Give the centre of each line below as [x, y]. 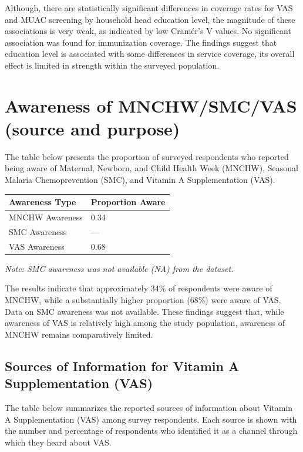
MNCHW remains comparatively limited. [79, 334]
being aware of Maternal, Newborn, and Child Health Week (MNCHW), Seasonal [151, 168]
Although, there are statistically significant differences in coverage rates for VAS [149, 8]
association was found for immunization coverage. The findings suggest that [141, 42]
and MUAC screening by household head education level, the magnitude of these [150, 19]
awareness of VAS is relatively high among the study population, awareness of [145, 323]
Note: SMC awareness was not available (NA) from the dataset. [119, 268]
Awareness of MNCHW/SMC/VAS [151, 105]
